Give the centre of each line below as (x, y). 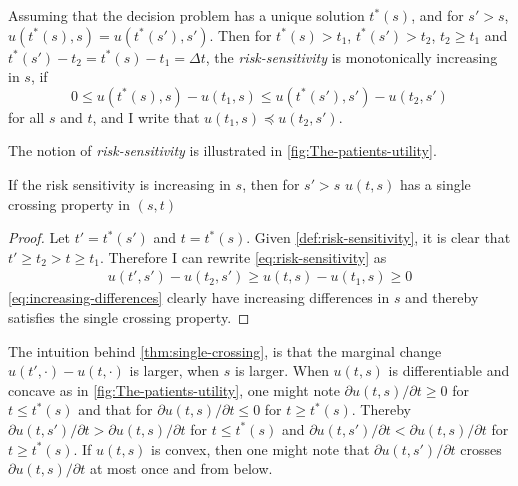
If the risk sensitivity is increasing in (119, 183)
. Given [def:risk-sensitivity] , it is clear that (378, 237)
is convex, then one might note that (260, 448)
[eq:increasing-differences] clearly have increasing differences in (199, 297)
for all (26, 116)
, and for (437, 15)
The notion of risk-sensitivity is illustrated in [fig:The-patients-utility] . (222, 150)
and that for (115, 409)
